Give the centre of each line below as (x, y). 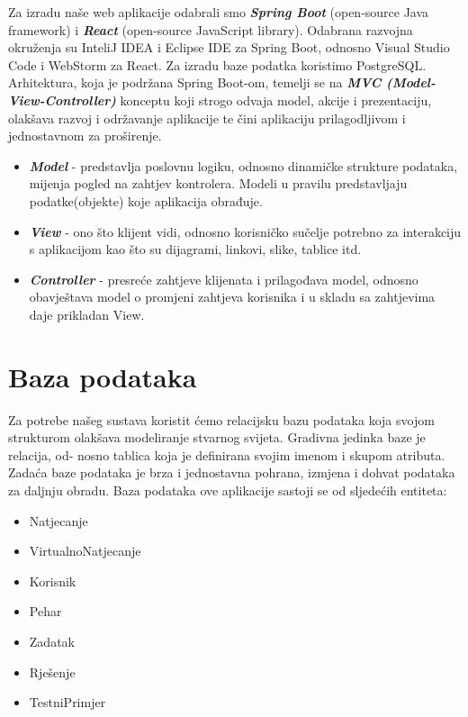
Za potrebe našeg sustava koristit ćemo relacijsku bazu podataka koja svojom (221, 419)
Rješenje (52, 672)
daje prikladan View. (87, 314)
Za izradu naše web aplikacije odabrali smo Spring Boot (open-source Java (219, 12)
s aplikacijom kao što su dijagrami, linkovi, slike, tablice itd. (195, 249)
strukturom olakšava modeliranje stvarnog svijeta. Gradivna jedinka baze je (217, 437)
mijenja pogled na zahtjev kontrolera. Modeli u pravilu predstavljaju (218, 183)
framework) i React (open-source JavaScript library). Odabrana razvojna (211, 29)
